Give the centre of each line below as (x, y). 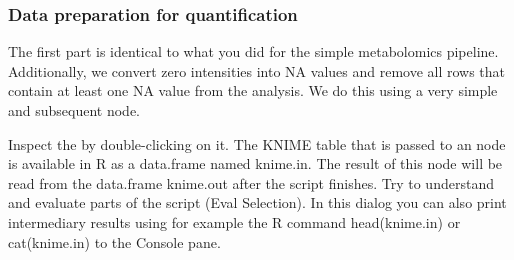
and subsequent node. (74, 110)
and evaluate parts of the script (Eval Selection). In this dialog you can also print (257, 202)
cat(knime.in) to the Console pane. (114, 241)
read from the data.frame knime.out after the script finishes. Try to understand (251, 182)
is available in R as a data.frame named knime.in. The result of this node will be (255, 163)
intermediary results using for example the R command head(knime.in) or (234, 221)
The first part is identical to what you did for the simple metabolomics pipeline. (253, 51)
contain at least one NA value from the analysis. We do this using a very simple (253, 90)
